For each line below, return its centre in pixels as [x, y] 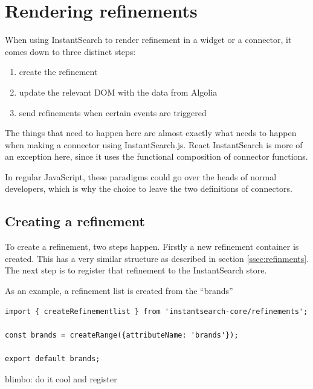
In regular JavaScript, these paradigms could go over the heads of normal [141, 176]
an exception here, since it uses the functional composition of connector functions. [156, 156]
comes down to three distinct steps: [70, 51]
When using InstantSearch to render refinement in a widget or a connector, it [148, 40]
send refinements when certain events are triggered [113, 112]
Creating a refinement [75, 221]
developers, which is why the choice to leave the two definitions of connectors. [149, 188]
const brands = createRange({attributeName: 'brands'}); [122, 335]
